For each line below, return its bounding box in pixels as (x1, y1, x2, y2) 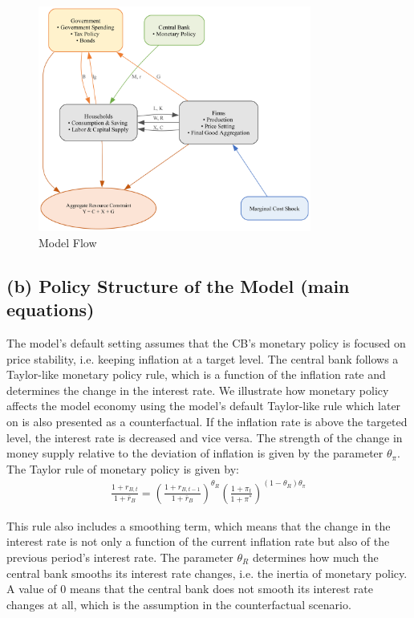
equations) (6, 297, 95, 322)
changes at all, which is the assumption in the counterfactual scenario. (6, 596, 351, 612)
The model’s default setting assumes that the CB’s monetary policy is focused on (6, 335, 406, 351)
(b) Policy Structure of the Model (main (6, 273, 350, 298)
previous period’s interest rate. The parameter (6, 549, 233, 565)
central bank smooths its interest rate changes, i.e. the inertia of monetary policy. (6, 564, 408, 581)
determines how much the (252, 549, 379, 565)
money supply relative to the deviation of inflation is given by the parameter (6, 445, 384, 461)
